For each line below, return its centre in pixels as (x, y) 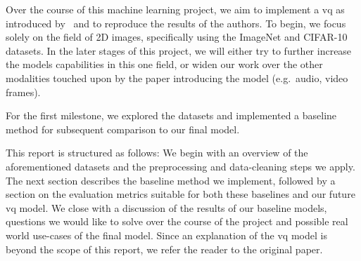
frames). (23, 92)
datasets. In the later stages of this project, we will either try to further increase (179, 50)
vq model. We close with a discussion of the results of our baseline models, (166, 207)
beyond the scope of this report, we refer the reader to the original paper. (164, 249)
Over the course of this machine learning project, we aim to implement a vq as (175, 9)
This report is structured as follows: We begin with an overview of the (157, 153)
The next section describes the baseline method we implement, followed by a (171, 180)
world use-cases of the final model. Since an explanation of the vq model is (166, 235)
